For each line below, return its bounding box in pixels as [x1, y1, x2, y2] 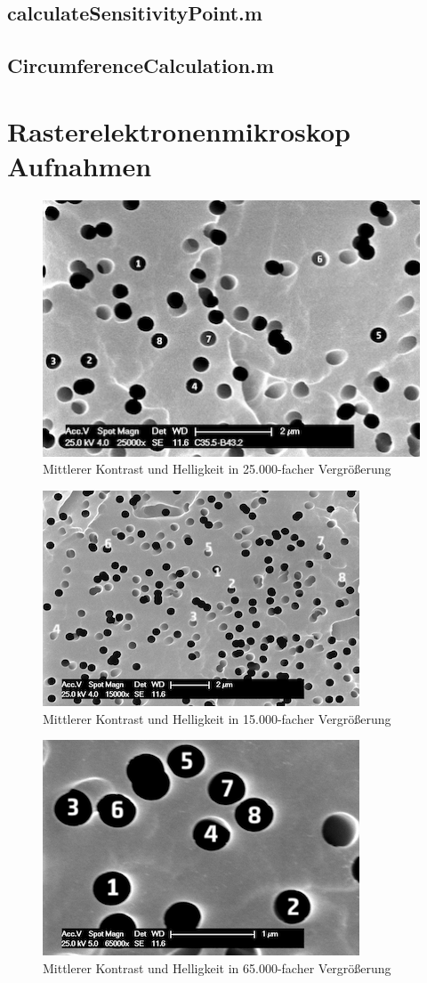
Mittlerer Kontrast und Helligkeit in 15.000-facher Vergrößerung [43, 709, 391, 727]
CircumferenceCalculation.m [7, 52, 274, 79]
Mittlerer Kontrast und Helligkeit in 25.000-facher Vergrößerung [43, 459, 391, 478]
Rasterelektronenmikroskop [7, 112, 350, 149]
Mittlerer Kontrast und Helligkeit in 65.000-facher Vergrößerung [43, 958, 391, 977]
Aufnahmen [7, 147, 152, 183]
